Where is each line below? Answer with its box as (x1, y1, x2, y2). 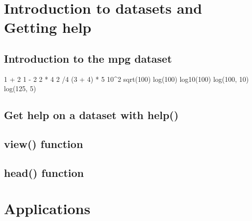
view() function (4, 136, 83, 151)
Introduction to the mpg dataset (4, 50, 172, 66)
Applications (4, 198, 91, 219)
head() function (4, 165, 84, 180)
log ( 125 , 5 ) (4, 83, 36, 94)
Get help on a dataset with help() (4, 107, 179, 123)
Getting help (4, 17, 92, 37)
